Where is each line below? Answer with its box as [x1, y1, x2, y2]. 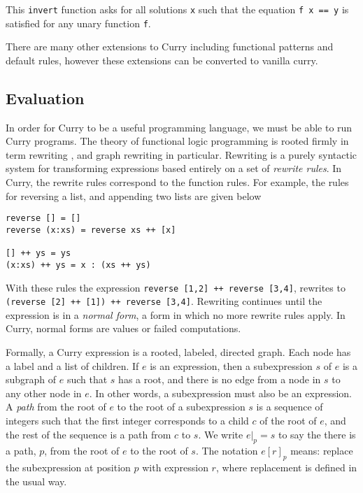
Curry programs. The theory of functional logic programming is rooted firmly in [6, 134, 349, 148]
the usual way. [6, 473, 67, 488]
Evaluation [6, 87, 85, 108]
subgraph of [6, 372, 57, 387]
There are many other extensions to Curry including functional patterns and [6, 39, 334, 54]
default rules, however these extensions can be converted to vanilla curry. [6, 52, 318, 67]
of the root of [259, 413, 317, 428]
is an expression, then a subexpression [150, 358, 313, 373]
